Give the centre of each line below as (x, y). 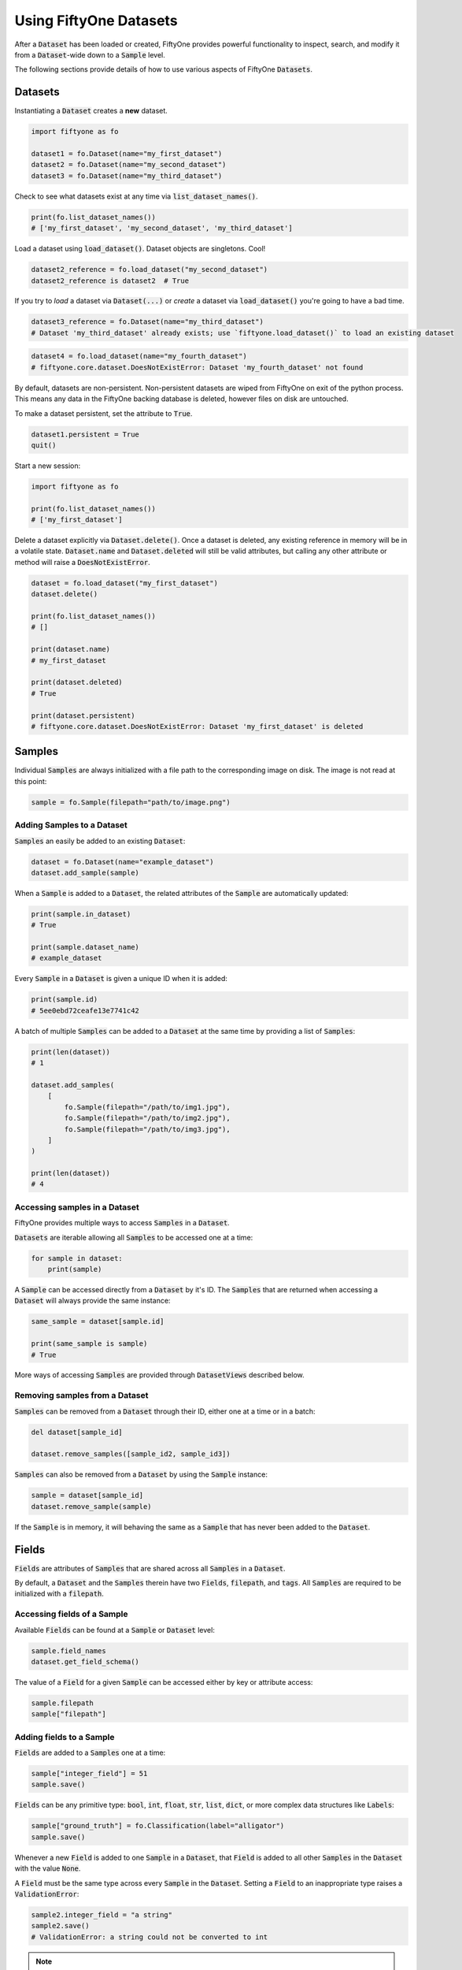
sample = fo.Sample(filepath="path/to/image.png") (131, 802)
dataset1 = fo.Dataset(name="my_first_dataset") (127, 154)
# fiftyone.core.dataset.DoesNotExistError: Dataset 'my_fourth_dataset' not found (197, 367)
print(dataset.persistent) (83, 716)
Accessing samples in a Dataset (77, 1207)
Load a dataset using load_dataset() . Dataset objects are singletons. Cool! (140, 249)
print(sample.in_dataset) (81, 914)
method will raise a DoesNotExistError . (82, 562)
